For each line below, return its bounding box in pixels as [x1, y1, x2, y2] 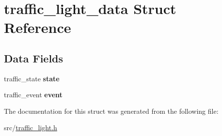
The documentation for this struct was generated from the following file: [4, 106, 219, 116]
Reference [4, 17, 71, 37]
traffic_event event [4, 90, 63, 100]
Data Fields [4, 50, 63, 65]
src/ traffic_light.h [4, 122, 57, 132]
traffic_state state [4, 73, 60, 83]
